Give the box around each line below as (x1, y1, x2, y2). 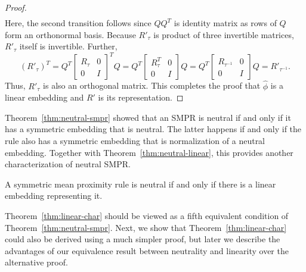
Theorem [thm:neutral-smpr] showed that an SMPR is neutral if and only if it (5, 111, 291, 123)
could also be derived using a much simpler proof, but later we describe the (5, 233, 280, 245)
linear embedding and (5, 91, 84, 104)
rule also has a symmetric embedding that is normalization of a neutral (5, 134, 265, 146)
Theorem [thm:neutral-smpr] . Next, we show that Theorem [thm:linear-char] (5, 221, 287, 233)
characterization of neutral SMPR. (5, 158, 131, 170)
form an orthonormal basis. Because (5, 28, 136, 40)
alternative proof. (5, 256, 68, 268)
